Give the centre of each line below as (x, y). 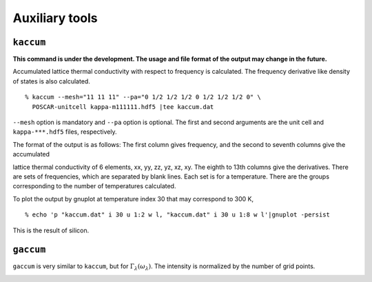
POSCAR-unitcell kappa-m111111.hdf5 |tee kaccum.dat (123, 107)
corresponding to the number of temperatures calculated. (94, 186)
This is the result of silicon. (51, 230)
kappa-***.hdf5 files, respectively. (65, 132)
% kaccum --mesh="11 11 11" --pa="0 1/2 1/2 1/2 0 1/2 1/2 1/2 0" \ (143, 97)
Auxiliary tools (55, 18)
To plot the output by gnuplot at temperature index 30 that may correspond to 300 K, (133, 199)
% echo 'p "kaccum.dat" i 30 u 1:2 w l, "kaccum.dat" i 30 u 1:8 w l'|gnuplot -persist (178, 215)
